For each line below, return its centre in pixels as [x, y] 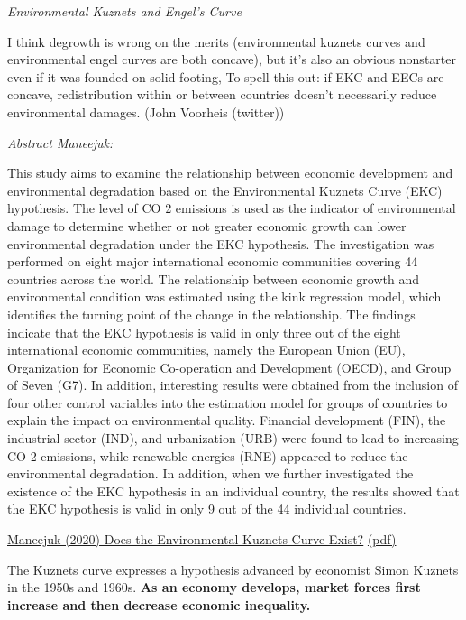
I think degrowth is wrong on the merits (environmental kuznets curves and [216, 41]
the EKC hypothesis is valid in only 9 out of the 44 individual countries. [207, 509]
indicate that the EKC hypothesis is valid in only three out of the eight [204, 332]
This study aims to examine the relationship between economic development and [230, 173]
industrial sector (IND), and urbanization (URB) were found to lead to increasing [233, 438]
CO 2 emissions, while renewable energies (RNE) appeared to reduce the [208, 455]
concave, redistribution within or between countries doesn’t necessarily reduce [222, 94]
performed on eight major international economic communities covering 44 [213, 261]
